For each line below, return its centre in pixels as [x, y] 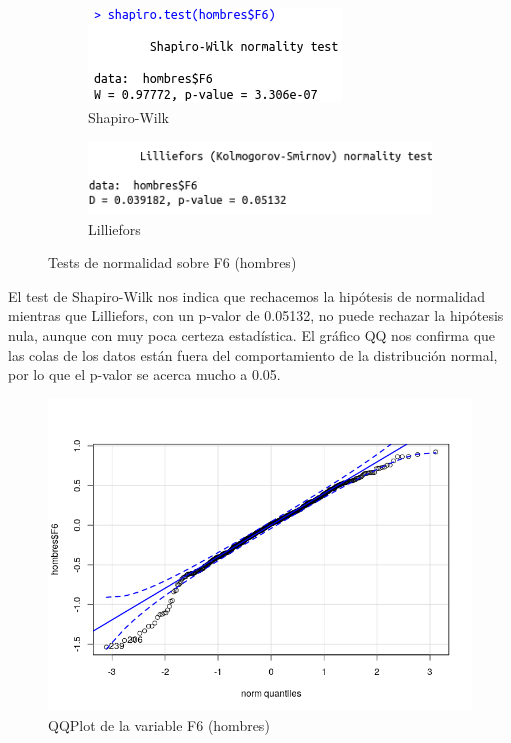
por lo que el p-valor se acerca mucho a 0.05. [144, 374]
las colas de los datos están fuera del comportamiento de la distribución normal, [253, 354]
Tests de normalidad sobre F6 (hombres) [172, 262]
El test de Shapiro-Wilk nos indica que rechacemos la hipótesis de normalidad [247, 295]
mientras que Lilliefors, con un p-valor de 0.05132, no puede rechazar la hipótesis [256, 315]
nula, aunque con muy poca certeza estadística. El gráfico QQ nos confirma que [252, 335]
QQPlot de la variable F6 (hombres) [159, 724]
